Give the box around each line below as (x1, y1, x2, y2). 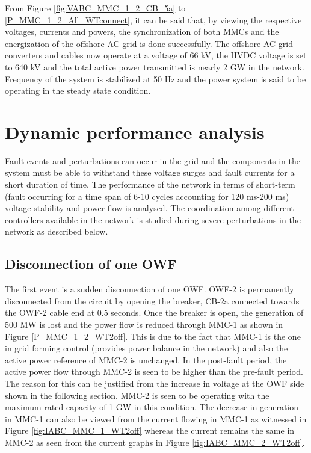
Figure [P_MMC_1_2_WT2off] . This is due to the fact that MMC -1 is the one (5, 330, 301, 342)
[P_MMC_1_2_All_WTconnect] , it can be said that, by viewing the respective (5, 13, 302, 26)
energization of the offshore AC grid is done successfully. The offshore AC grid (5, 37, 293, 49)
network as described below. (5, 225, 108, 238)
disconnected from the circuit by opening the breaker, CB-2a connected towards (5, 294, 300, 307)
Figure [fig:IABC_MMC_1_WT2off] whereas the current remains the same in (5, 424, 295, 437)
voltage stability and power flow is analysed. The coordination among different (5, 202, 295, 214)
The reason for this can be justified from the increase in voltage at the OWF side (5, 377, 304, 389)
